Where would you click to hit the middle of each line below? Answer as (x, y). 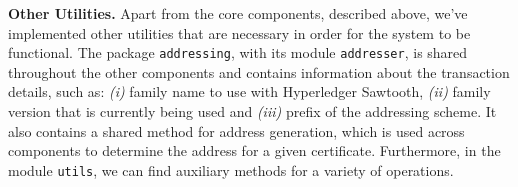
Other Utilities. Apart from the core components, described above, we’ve (238, 13)
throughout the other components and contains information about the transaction (259, 71)
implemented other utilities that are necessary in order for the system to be (239, 32)
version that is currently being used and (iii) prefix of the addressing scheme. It (252, 111)
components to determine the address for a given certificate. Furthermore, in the (254, 150)
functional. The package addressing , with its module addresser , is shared (238, 52)
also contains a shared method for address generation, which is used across (236, 130)
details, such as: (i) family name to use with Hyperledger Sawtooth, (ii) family (249, 91)
